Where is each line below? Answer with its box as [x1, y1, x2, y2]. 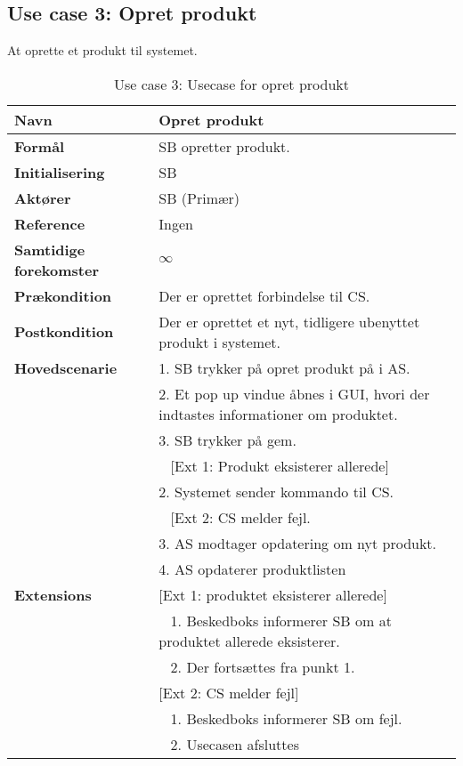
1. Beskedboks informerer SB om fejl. [170, 707, 402, 729]
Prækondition [14, 285, 112, 306]
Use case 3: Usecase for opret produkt [113, 73, 349, 94]
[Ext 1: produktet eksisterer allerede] [158, 584, 387, 605]
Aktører [14, 187, 71, 208]
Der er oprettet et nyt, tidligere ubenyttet [158, 310, 420, 332]
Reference [14, 213, 85, 234]
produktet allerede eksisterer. [158, 630, 340, 651]
